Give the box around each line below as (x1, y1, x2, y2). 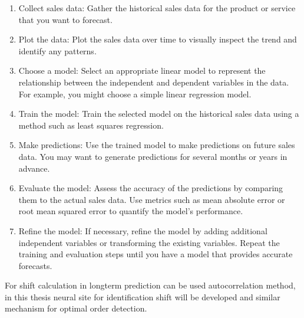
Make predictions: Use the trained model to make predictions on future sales (18, 139, 295, 151)
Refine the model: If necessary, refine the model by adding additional (18, 224, 267, 237)
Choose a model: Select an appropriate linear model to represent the (18, 64, 266, 77)
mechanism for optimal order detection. (5, 302, 147, 314)
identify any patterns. (18, 44, 97, 57)
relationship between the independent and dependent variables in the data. (18, 76, 289, 88)
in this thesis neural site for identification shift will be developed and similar (5, 290, 280, 303)
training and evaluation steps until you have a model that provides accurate (18, 248, 293, 260)
